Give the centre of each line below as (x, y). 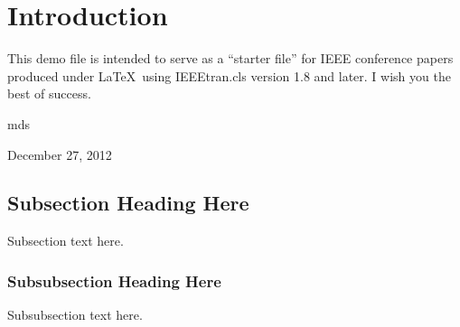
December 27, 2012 (60, 154)
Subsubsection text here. (75, 315)
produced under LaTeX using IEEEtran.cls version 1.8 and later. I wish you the (229, 75)
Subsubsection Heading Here (114, 280)
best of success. (49, 93)
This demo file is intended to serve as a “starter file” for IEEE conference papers (230, 58)
